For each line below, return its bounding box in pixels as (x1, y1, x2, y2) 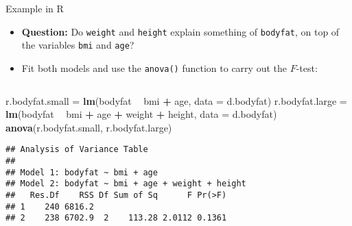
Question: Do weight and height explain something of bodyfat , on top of (21, 24, 340, 38)
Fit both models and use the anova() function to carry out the (21, 60, 287, 75)
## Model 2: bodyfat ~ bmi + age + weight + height (5, 179, 246, 189)
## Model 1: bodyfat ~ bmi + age (5, 167, 158, 177)
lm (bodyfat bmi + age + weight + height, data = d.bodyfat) (5, 107, 277, 121)
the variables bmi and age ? (21, 38, 134, 52)
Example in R (5, 1, 64, 15)
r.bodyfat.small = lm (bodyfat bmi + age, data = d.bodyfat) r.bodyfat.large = (5, 93, 347, 108)
